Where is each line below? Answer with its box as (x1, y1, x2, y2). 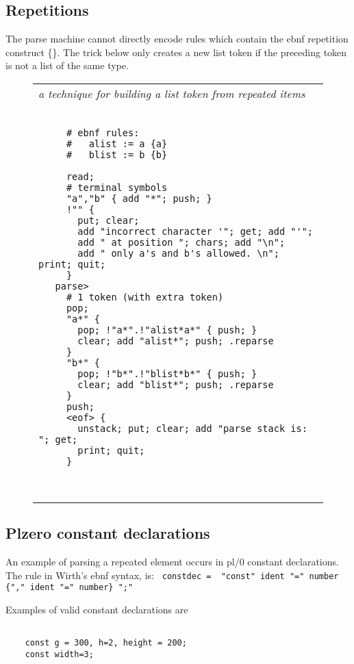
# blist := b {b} (66, 149, 168, 160)
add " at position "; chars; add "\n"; (77, 236, 286, 248)
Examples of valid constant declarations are (5, 602, 188, 617)
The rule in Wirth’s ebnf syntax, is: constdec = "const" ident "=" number (5, 567, 339, 582)
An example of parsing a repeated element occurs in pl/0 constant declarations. (5, 554, 339, 569)
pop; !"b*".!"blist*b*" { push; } (77, 368, 257, 379)
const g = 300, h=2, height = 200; (25, 638, 187, 648)
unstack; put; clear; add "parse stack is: (77, 422, 307, 434)
